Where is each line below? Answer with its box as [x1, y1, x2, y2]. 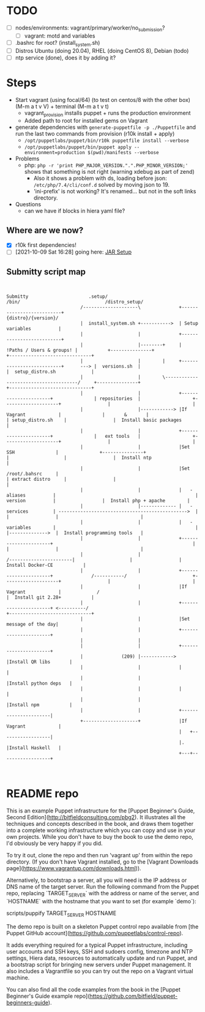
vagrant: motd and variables [24, 32, 95, 39]
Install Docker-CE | [6, 562, 86, 569]
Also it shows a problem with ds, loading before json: [33, 174, 167, 182]
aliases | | [6, 492, 199, 499]
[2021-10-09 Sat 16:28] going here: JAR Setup [15, 248, 132, 255]
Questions [15, 201, 42, 208]
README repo [6, 787, 79, 801]
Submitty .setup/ [6, 294, 108, 300]
